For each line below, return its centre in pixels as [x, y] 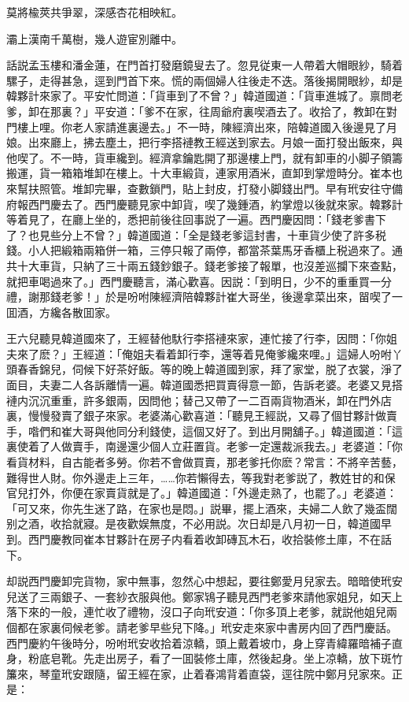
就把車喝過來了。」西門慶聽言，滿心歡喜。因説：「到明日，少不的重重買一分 [199, 281]
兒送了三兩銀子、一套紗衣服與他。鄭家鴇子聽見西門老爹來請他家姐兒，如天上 [204, 596]
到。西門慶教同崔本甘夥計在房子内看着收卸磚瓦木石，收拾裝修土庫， [182, 539]
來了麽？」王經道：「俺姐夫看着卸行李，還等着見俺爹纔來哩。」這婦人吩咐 [204, 353]
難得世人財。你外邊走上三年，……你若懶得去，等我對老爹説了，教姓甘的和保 [201, 477]
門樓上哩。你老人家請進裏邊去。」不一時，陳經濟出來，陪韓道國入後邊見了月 [202, 126]
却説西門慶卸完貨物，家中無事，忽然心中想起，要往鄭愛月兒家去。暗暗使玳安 [204, 581]
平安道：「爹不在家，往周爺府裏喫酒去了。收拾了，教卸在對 [245, 111]
